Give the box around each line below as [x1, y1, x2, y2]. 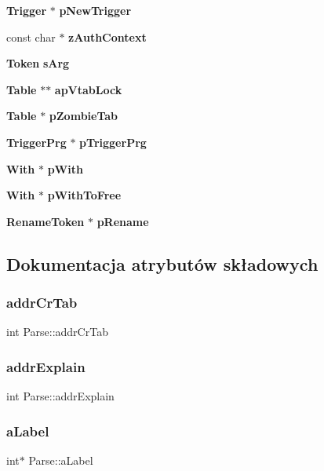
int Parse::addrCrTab [6, 323, 108, 340]
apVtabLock [54, 81, 122, 97]
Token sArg [6, 55, 70, 71]
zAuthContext [68, 28, 147, 45]
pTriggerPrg [79, 133, 147, 150]
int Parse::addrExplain [6, 388, 115, 404]
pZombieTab [49, 108, 118, 124]
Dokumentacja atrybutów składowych [6, 251, 319, 276]
